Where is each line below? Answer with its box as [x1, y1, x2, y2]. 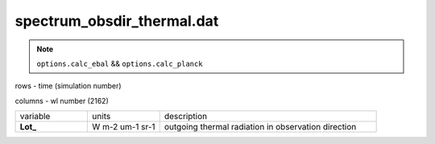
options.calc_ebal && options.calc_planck [36, 59, 203, 68]
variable [19, 111, 51, 122]
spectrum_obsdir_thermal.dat [14, 12, 219, 30]
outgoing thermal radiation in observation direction [164, 121, 357, 133]
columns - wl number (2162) [14, 96, 109, 105]
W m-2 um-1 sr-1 [92, 121, 156, 133]
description [164, 111, 208, 122]
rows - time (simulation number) [14, 81, 122, 91]
